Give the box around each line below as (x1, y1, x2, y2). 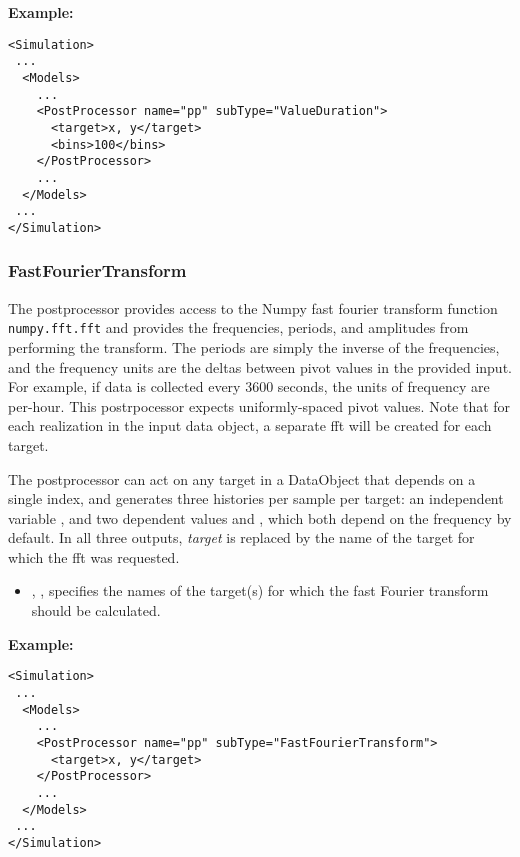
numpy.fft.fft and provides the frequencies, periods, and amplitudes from (8, 317, 469, 338)
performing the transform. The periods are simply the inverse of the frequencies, (8, 336, 500, 357)
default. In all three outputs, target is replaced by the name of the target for (8, 527, 475, 548)
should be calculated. (31, 600, 161, 621)
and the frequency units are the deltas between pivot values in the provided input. (8, 356, 512, 377)
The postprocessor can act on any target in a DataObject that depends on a (8, 468, 476, 489)
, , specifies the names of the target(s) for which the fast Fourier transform (31, 580, 489, 601)
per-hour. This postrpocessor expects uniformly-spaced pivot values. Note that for (8, 395, 511, 416)
